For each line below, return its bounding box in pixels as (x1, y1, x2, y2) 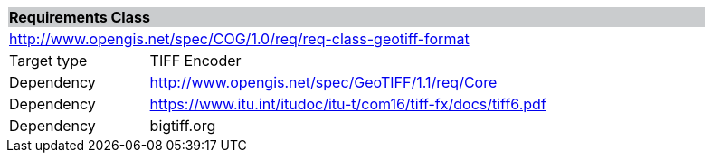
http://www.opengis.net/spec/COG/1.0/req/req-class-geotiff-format (9, 30, 470, 48)
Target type (9, 52, 88, 70)
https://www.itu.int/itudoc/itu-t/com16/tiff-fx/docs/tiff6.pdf (149, 95, 546, 113)
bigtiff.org (149, 117, 216, 135)
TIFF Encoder (149, 52, 242, 70)
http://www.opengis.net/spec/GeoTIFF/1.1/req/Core (149, 73, 498, 91)
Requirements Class (9, 8, 150, 26)
